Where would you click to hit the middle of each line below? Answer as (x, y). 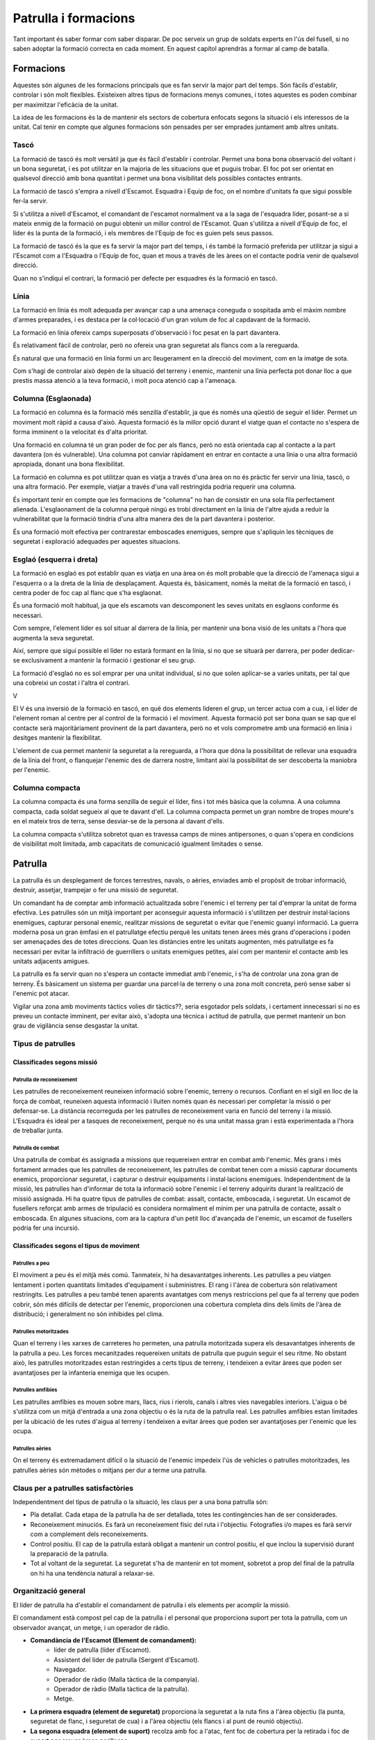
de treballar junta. (38, 1130)
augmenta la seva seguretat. (53, 638)
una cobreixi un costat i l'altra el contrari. (71, 683)
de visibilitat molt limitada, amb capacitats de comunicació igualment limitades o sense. (138, 844)
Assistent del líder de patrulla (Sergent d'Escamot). (127, 1659)
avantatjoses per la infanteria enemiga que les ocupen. (91, 1373)
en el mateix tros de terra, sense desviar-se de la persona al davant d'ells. (119, 821)
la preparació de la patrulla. (69, 1553)
